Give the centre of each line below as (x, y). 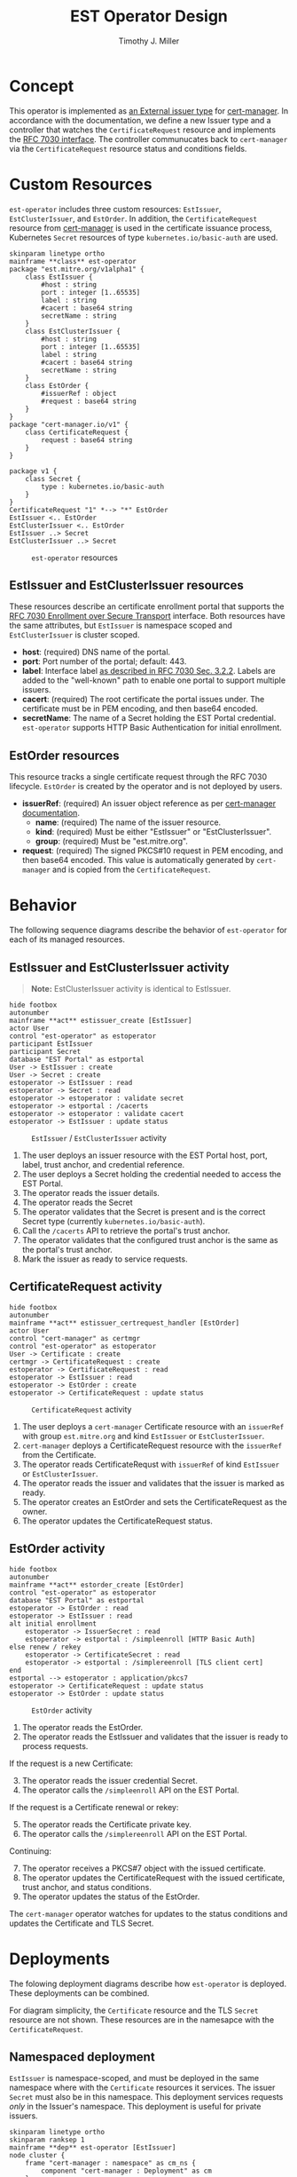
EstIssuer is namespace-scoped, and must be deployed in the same (134, 2078)
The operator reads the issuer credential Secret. (109, 1780)
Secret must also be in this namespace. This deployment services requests (146, 2097)
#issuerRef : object (79, 393)
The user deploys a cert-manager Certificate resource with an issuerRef (153, 1426)
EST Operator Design (149, 16)
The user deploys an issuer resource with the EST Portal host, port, (145, 1155)
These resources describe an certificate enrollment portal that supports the (147, 606)
